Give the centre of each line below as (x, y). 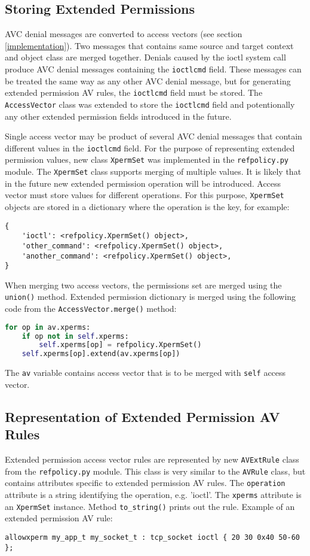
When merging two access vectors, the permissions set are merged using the (143, 285)
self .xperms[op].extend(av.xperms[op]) (101, 354)
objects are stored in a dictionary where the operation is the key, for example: (147, 206)
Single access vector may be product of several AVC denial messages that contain (154, 136)
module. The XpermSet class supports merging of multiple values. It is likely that (153, 171)
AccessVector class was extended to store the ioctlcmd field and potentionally (150, 104)
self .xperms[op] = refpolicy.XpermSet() (120, 345)
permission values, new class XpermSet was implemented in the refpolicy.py (147, 159)
